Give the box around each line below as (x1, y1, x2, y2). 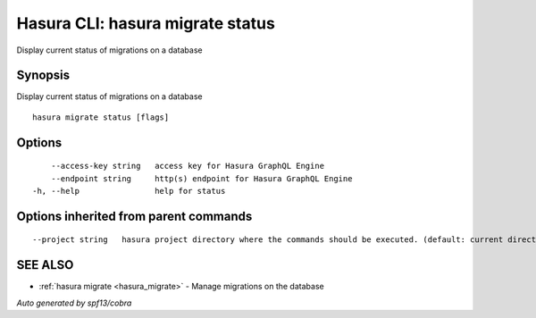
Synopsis (16, 68, 71, 83)
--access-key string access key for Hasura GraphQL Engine (50, 161, 325, 172)
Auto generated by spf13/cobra (16, 297, 132, 308)
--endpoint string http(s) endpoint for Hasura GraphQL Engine (50, 173, 353, 183)
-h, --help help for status (32, 186, 226, 197)
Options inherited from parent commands (16, 208, 253, 223)
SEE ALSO (16, 257, 74, 272)
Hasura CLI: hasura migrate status (16, 13, 276, 33)
